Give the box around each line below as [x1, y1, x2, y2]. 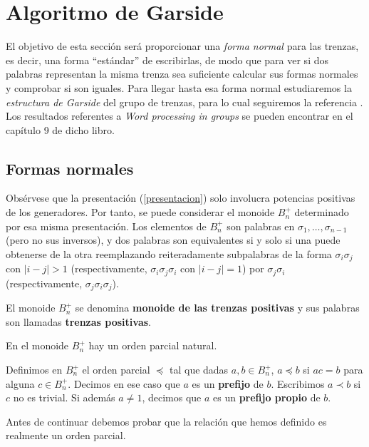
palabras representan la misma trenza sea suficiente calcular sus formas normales [6, 66, 358, 81]
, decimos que [142, 390, 202, 405]
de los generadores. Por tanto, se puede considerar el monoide [6, 205, 275, 220]
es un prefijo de [192, 376, 264, 391]
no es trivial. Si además [13, 390, 115, 405]
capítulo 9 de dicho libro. [6, 122, 115, 137]
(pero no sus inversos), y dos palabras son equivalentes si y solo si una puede [6, 232, 341, 247]
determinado [294, 205, 349, 220]
